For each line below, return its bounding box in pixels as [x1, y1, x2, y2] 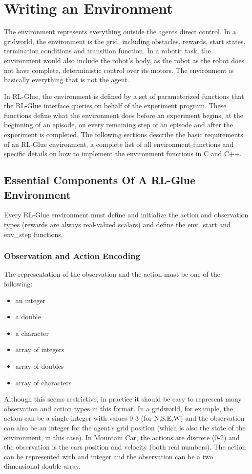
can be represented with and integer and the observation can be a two [4, 451, 213, 461]
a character [15, 328, 49, 338]
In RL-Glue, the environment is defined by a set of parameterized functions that [4, 91, 244, 101]
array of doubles [15, 361, 64, 371]
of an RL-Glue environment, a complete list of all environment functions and [4, 139, 234, 149]
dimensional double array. [4, 461, 81, 471]
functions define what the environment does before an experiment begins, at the [4, 110, 243, 120]
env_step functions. [4, 229, 63, 239]
